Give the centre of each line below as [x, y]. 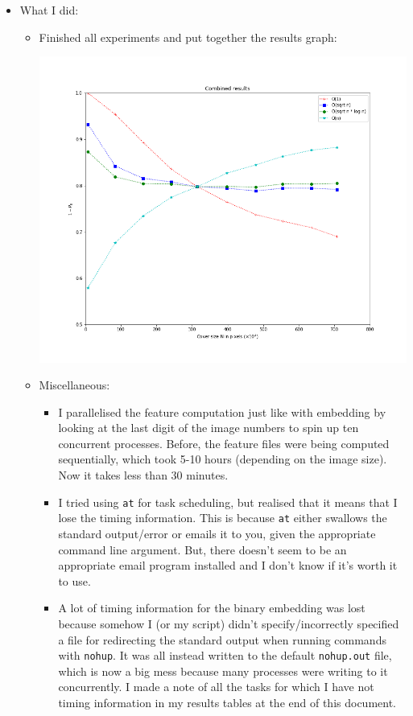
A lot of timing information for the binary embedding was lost [212, 608]
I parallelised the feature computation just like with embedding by [222, 411]
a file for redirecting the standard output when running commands [222, 639]
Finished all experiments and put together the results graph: [188, 37]
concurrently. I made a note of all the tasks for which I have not [216, 687]
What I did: [49, 10]
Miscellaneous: [74, 385]
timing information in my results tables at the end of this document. [227, 702]
